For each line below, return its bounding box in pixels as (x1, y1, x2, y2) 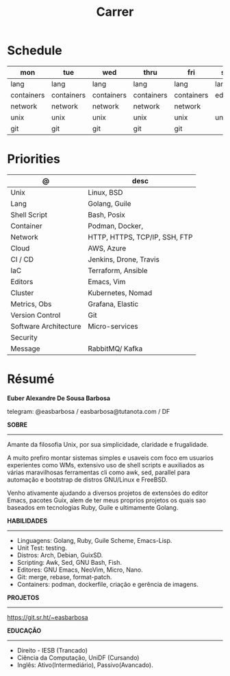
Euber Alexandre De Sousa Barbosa (7, 394, 111, 402)
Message (10, 344, 40, 353)
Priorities (7, 152, 60, 167)
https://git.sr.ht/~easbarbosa (7, 613, 88, 621)
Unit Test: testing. (16, 544, 67, 552)
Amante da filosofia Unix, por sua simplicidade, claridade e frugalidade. (7, 440, 209, 448)
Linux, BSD (88, 187, 123, 197)
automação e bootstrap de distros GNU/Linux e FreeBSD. (7, 475, 168, 484)
